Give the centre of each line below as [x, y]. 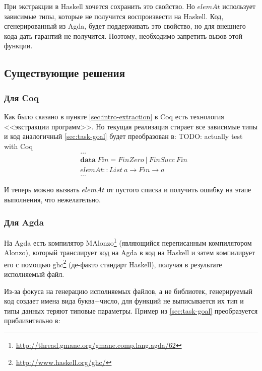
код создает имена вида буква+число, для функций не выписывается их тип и [124, 301]
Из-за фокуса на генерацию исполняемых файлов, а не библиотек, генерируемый [128, 291]
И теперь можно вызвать [42, 190]
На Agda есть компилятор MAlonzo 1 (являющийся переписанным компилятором [128, 242]
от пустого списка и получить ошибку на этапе [179, 190]
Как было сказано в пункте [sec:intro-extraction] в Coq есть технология [114, 116]
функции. [18, 46]
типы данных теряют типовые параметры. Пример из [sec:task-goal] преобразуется [131, 310]
